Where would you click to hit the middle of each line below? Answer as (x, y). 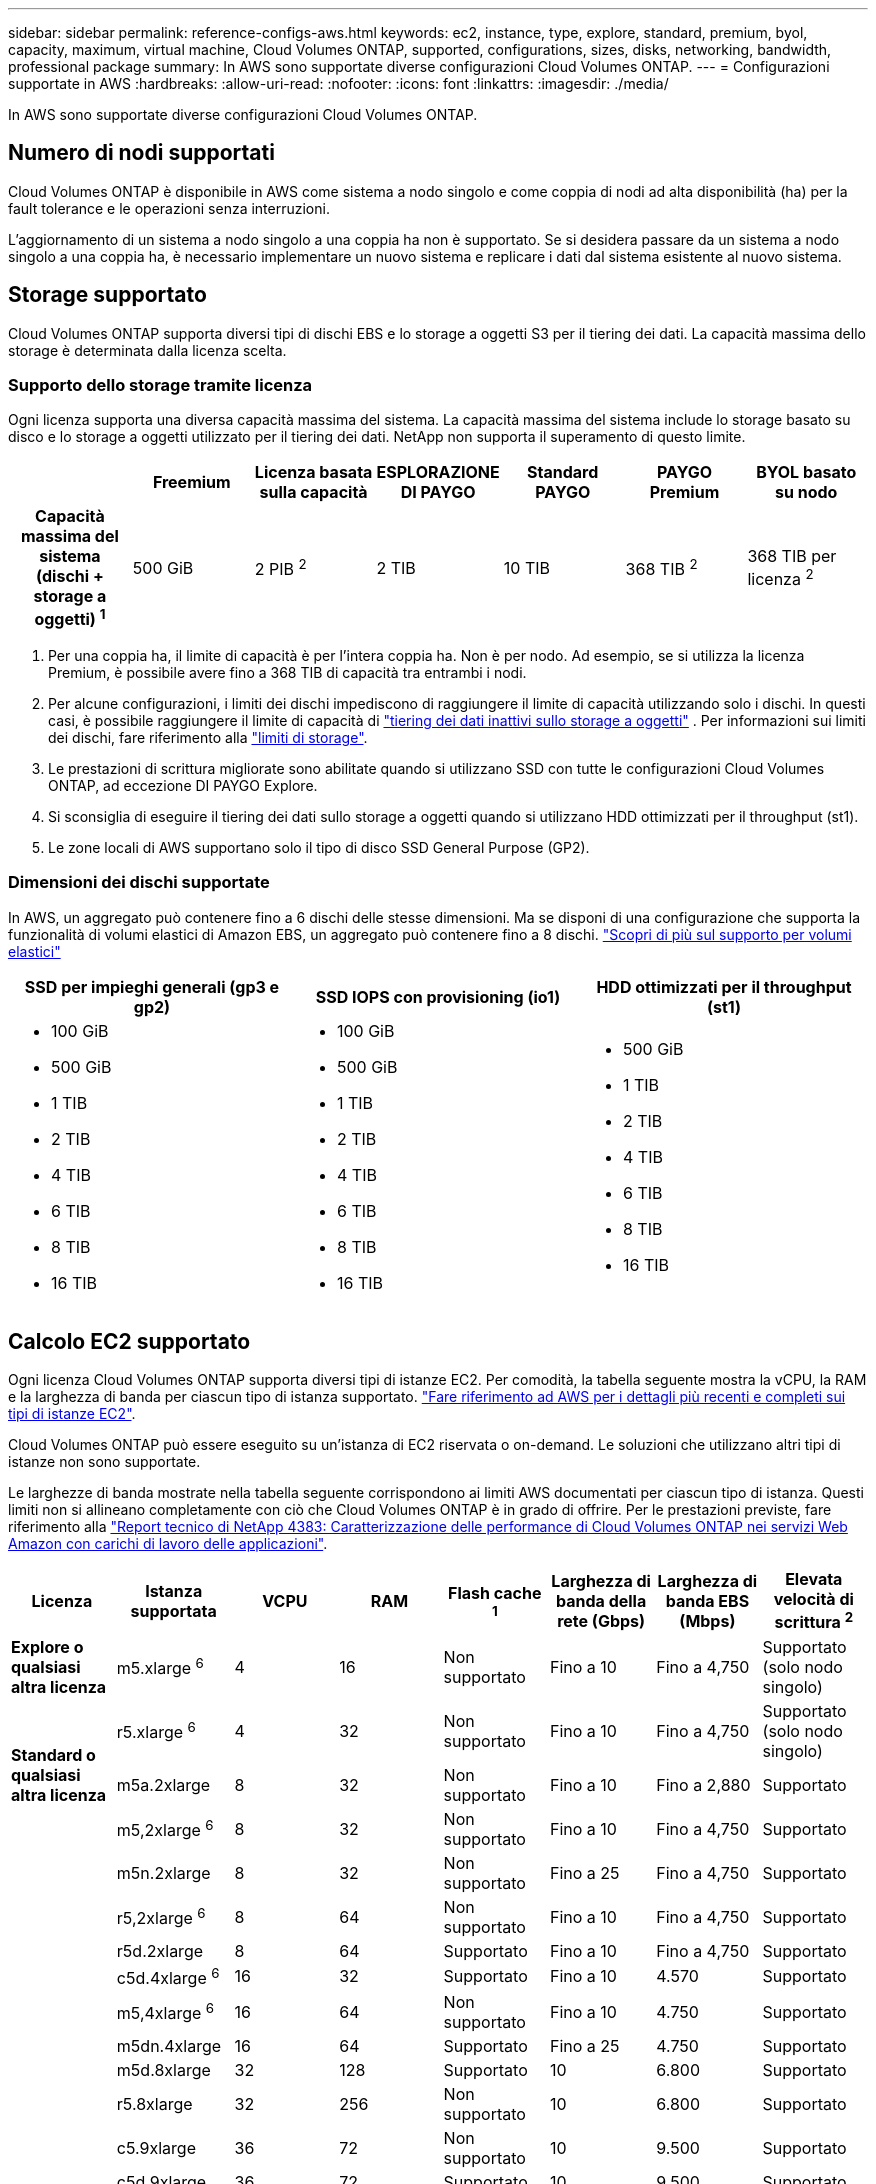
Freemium (191, 482)
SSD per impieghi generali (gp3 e (152, 986)
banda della (601, 1601)
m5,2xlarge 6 (165, 1829)
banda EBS (707, 1601)
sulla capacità (313, 492)
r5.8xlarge (154, 2104)
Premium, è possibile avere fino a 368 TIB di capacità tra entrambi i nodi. (287, 672)
